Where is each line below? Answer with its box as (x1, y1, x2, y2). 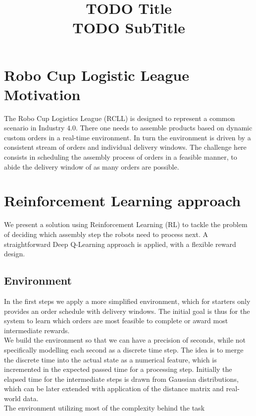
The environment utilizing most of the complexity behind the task (4, 403, 205, 413)
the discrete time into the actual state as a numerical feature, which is (4, 354, 217, 364)
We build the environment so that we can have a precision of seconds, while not (4, 335, 246, 345)
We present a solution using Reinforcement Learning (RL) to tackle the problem (4, 219, 248, 230)
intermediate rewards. (4, 325, 70, 335)
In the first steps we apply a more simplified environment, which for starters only (4, 296, 251, 306)
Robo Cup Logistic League (4, 64, 189, 85)
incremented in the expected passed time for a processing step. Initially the (4, 364, 232, 374)
